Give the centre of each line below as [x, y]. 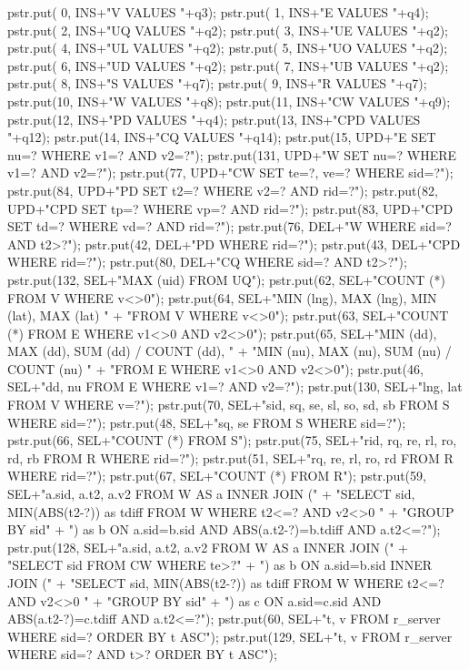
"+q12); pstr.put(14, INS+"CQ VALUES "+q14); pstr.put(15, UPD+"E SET [222, 137]
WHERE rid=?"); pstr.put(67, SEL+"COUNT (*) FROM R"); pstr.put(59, [217, 476]
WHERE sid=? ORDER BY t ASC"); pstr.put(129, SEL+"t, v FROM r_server [230, 636]
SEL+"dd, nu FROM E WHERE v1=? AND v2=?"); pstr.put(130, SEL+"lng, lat [235, 386]
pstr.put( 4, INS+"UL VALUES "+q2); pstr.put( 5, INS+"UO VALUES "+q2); [228, 48]
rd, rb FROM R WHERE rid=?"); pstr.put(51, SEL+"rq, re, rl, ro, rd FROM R [230, 457]
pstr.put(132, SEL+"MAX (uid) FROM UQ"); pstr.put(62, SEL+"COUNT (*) [226, 279]
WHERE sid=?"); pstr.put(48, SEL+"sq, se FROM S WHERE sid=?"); [207, 422]
